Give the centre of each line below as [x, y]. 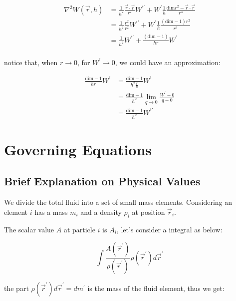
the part [16, 288]
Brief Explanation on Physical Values [102, 181]
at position [148, 212]
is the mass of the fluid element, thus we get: [156, 288]
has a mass [51, 212]
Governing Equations [78, 149]
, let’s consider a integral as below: [169, 229]
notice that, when [31, 62]
